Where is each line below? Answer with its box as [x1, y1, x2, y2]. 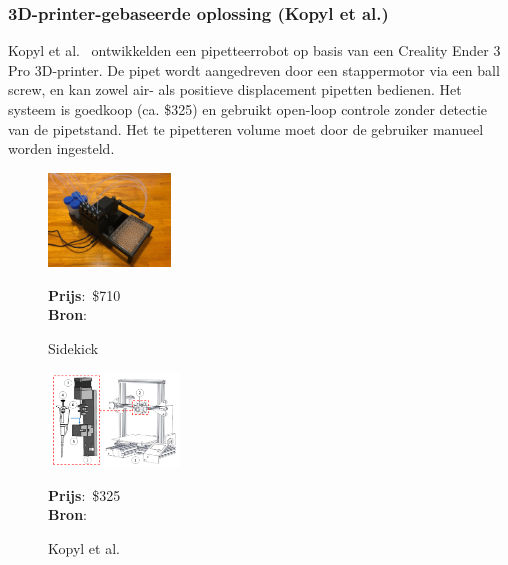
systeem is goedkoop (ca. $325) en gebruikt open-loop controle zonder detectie [8, 99, 488, 119]
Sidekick [48, 338, 99, 359]
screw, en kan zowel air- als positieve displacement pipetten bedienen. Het [8, 79, 462, 100]
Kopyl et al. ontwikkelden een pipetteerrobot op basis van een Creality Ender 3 [8, 40, 501, 61]
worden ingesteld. [8, 138, 115, 159]
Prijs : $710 [48, 284, 121, 305]
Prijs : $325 [48, 484, 121, 505]
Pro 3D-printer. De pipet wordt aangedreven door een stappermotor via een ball [8, 59, 500, 80]
